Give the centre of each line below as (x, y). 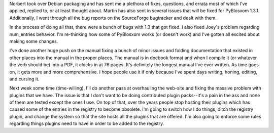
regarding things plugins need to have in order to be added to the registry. (87, 123)
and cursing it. (24, 79)
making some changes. (34, 41)
